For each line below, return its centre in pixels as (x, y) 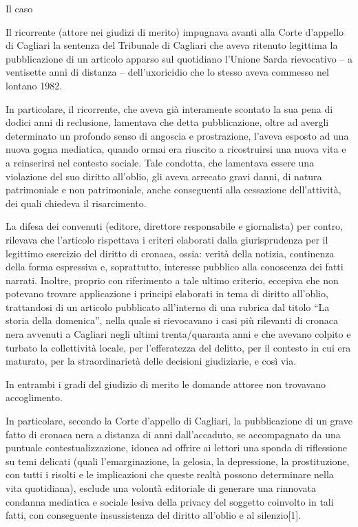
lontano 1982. (34, 85)
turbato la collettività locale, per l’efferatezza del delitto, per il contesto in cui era (178, 347)
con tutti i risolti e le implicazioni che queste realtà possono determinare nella (170, 474)
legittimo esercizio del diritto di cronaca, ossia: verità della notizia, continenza (170, 253)
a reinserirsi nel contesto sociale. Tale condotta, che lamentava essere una (160, 162)
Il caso (19, 8)
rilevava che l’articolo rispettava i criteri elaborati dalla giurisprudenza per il (167, 239)
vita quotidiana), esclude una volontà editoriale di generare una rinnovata (161, 488)
